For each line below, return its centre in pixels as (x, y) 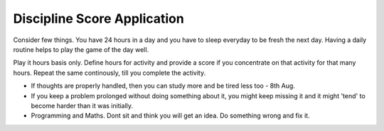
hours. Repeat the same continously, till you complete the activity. (110, 73)
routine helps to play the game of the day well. (81, 49)
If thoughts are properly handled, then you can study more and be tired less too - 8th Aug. (163, 86)
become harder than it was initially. (82, 105)
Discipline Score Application (98, 19)
